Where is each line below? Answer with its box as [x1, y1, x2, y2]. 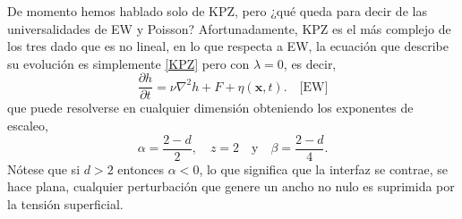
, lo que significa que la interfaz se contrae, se [199, 159, 448, 178]
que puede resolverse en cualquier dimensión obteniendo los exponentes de [7, 98, 414, 117]
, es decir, [283, 54, 337, 72]
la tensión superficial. [7, 194, 124, 213]
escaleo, [7, 116, 48, 135]
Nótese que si [7, 159, 81, 178]
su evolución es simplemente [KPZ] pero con [7, 54, 250, 72]
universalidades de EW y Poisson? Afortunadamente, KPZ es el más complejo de [7, 19, 451, 38]
